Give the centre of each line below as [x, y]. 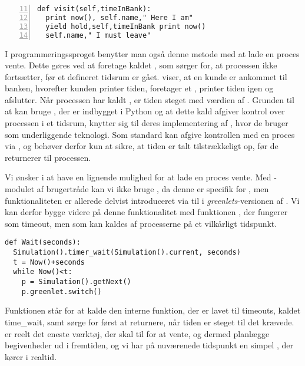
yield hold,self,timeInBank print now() [126, 26]
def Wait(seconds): [43, 243]
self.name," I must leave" [98, 35]
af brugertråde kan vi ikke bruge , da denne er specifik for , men [153, 189]
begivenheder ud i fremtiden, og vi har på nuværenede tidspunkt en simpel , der [149, 345]
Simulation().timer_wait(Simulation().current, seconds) [127, 253]
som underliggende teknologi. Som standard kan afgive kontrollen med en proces [150, 134]
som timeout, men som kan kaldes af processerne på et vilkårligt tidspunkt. [141, 223]
